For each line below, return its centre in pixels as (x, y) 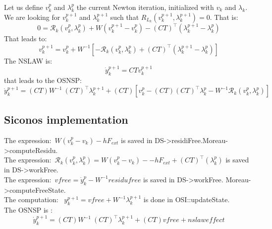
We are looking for (32, 17)
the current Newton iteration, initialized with (145, 7)
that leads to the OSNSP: (43, 80)
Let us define (24, 7)
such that (125, 17)
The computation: (31, 199)
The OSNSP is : (28, 210)
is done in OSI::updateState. (187, 199)
